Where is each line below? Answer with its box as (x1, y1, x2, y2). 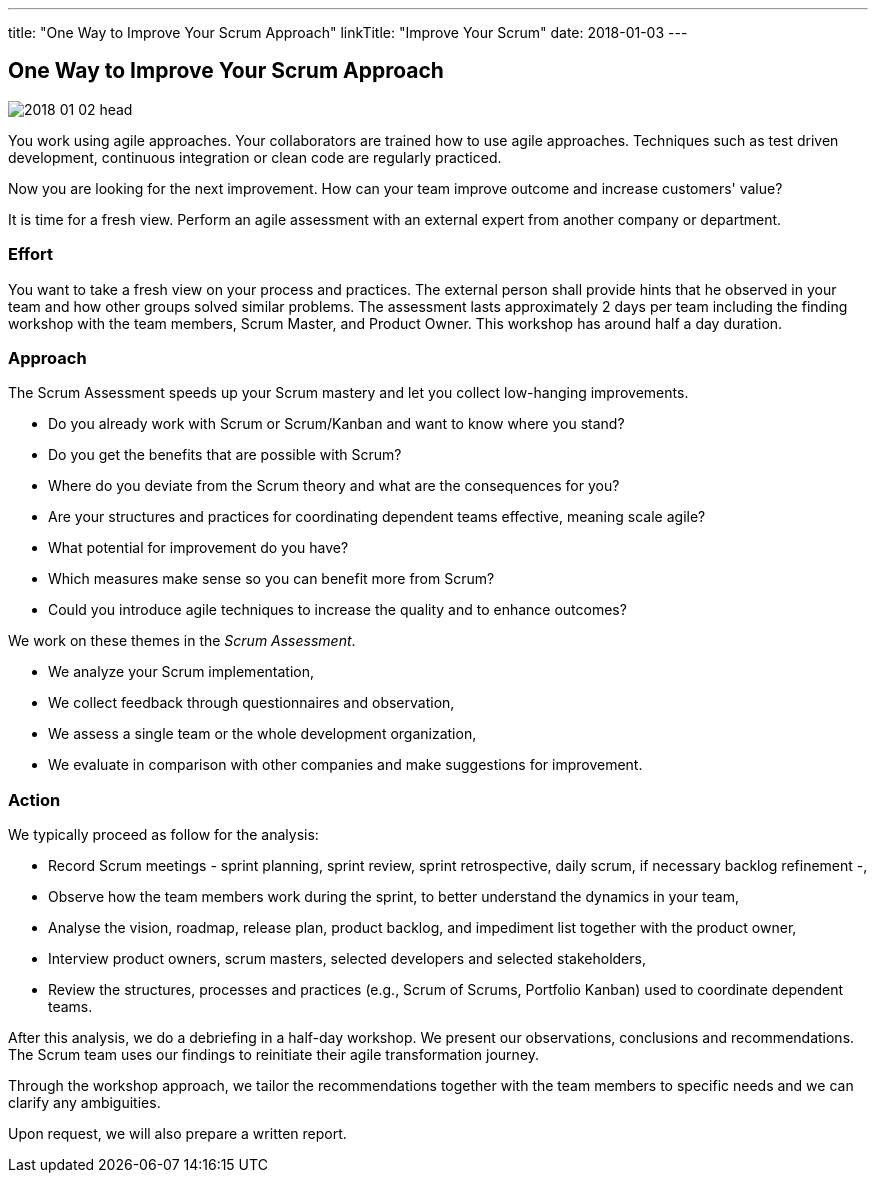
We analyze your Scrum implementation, (48, 663, 314, 681)
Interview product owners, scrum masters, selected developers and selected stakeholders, (48, 950, 646, 968)
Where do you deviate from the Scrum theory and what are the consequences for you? (48, 477, 620, 495)
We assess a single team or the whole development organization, (48, 725, 477, 743)
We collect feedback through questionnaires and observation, (48, 694, 455, 712)
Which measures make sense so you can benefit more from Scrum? (48, 570, 495, 588)
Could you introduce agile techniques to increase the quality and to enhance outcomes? (48, 601, 627, 619)
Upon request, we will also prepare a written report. (8, 1125, 347, 1143)
